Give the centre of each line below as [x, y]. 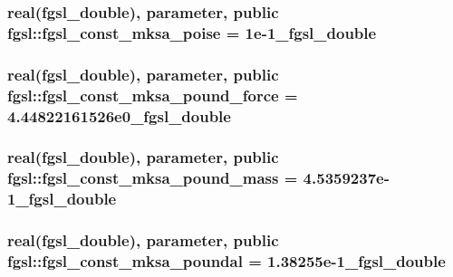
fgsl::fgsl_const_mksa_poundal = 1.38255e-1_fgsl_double [226, 260]
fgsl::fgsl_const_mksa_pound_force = [153, 95]
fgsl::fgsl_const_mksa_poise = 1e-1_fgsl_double [192, 32]
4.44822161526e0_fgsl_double [119, 115]
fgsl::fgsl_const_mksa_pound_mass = [153, 178]
